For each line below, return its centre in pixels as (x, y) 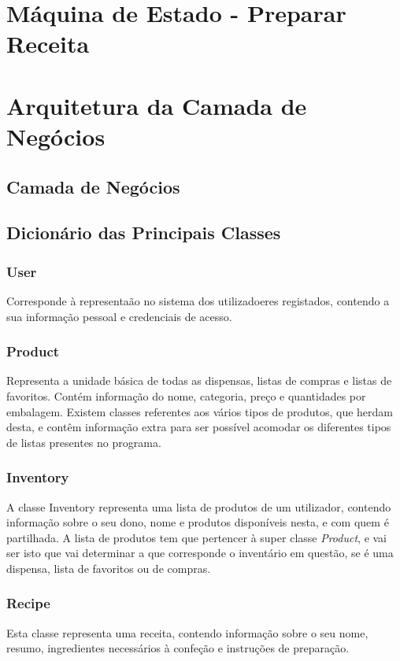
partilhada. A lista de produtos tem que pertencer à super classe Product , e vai (197, 537)
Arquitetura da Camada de (157, 105)
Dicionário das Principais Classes (144, 233)
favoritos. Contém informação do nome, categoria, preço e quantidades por (186, 395)
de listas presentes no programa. (84, 442)
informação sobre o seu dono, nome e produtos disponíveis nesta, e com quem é (198, 522)
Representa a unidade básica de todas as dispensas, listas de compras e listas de (199, 380)
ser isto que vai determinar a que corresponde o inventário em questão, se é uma (200, 553)
